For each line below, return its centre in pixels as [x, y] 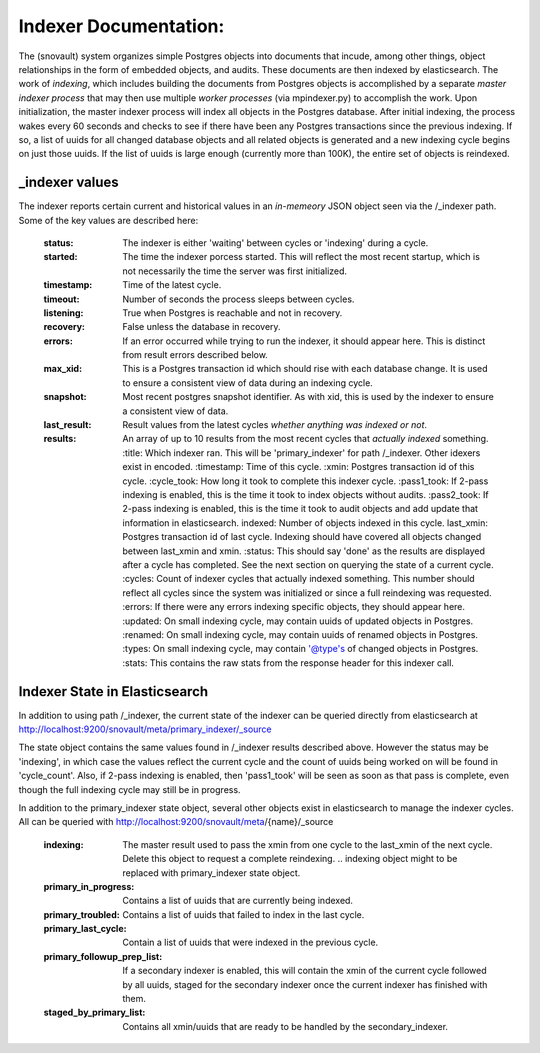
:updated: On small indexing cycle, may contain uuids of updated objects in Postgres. [298, 621]
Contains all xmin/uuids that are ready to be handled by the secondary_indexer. [285, 1026]
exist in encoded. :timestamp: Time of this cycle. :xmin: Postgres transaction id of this [298, 467]
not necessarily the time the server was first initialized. [235, 271]
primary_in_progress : [89, 886]
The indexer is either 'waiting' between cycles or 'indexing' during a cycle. [275, 242]
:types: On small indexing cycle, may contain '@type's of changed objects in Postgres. [300, 649]
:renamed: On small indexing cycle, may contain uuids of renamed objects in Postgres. [300, 634]
